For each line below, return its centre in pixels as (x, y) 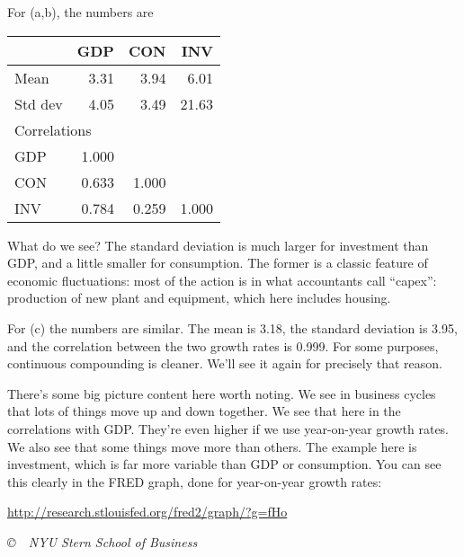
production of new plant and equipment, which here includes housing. (199, 298)
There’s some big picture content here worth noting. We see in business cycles (222, 393)
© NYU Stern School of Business (103, 541)
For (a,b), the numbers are (80, 12)
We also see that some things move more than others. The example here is (212, 446)
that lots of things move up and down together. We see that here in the (204, 411)
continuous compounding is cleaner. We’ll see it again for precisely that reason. (225, 363)
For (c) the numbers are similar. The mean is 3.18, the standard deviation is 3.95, (232, 327)
